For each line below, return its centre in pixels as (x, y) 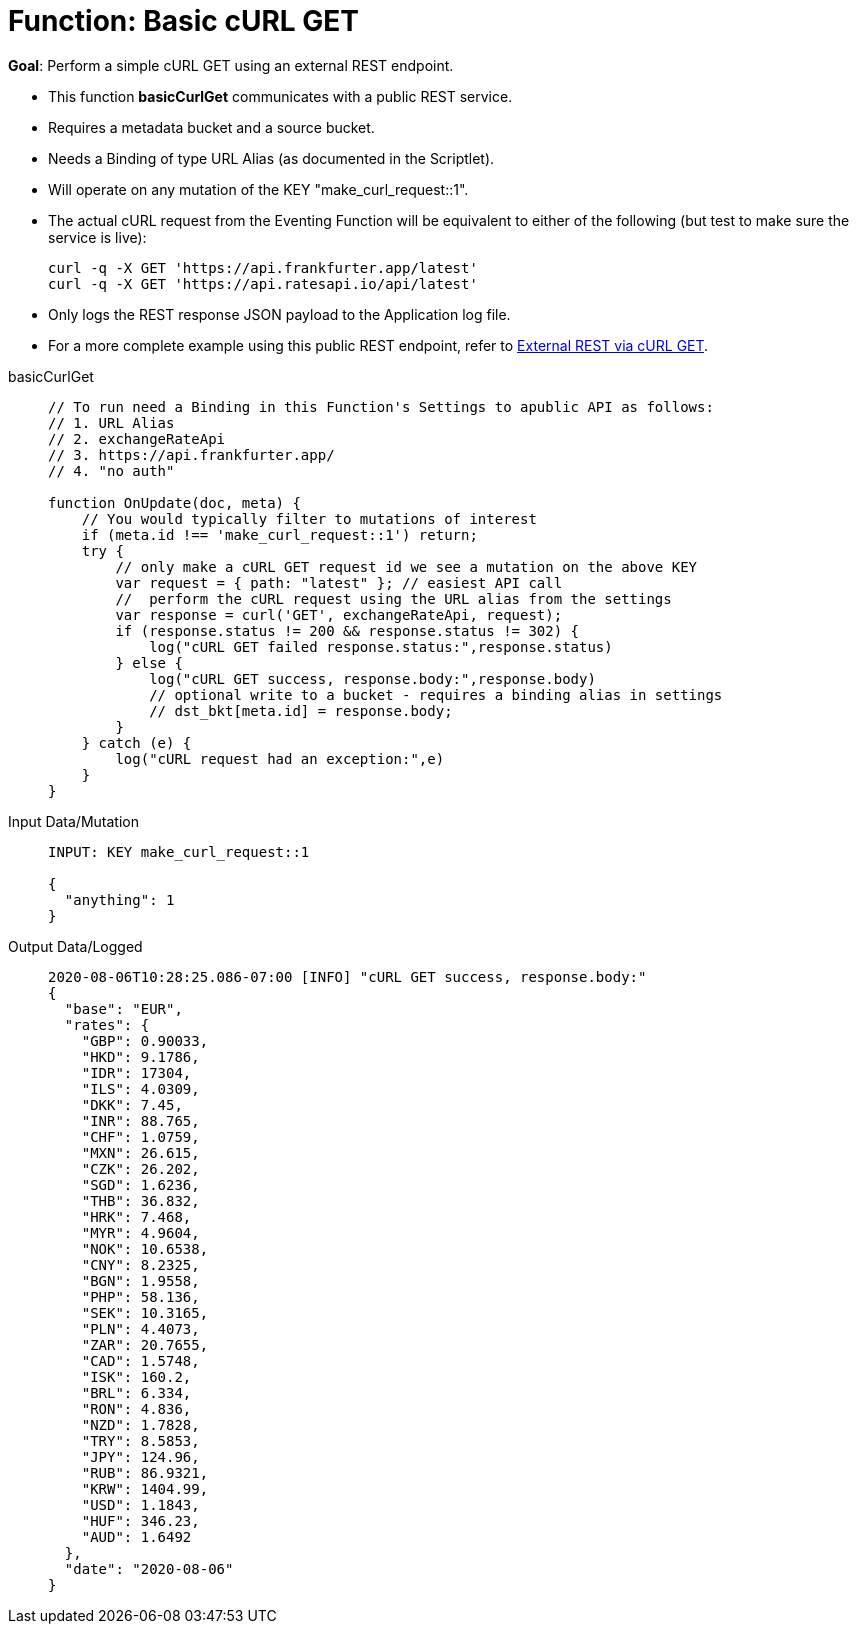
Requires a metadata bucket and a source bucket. (211, 127)
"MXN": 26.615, (140, 1152)
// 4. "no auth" (111, 470)
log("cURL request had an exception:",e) (280, 758)
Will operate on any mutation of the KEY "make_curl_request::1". (258, 189)
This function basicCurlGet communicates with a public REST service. (280, 96)
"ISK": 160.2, (136, 1376)
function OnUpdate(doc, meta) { (174, 502)
